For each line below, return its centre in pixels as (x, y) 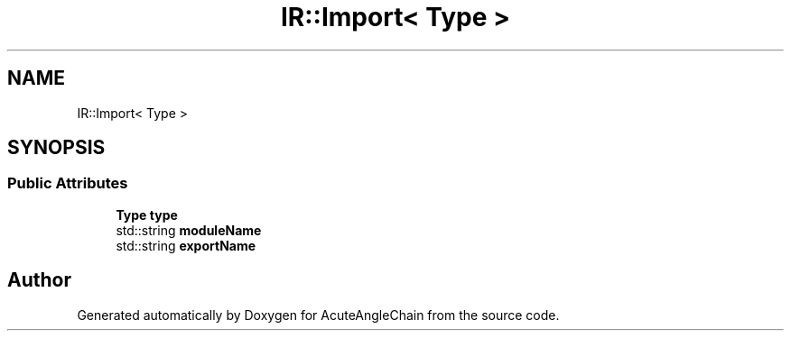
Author (39, 280)
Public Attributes (68, 183)
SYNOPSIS (56, 148)
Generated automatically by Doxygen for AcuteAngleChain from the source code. (318, 315)
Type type (147, 215)
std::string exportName (186, 245)
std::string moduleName (189, 230)
